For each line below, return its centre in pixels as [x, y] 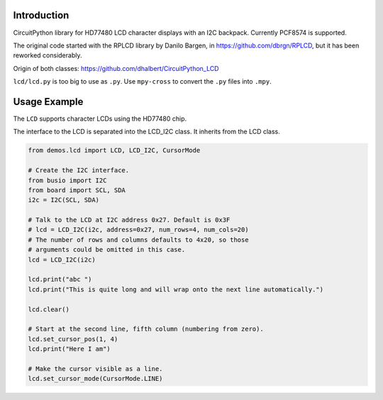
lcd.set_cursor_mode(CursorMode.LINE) [95, 379]
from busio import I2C [67, 180]
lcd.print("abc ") [60, 279]
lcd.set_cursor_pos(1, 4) [73, 339]
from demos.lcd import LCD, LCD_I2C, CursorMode [114, 150]
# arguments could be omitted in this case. [107, 250]
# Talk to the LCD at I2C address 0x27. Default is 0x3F [129, 220]
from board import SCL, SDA [77, 190]
